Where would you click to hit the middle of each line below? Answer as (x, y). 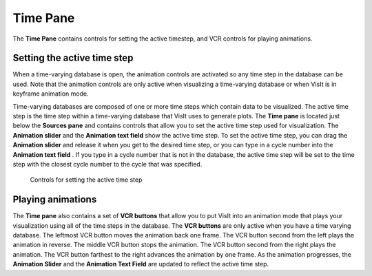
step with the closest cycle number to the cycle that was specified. (107, 164)
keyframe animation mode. (51, 94)
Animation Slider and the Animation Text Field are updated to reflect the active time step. (141, 264)
